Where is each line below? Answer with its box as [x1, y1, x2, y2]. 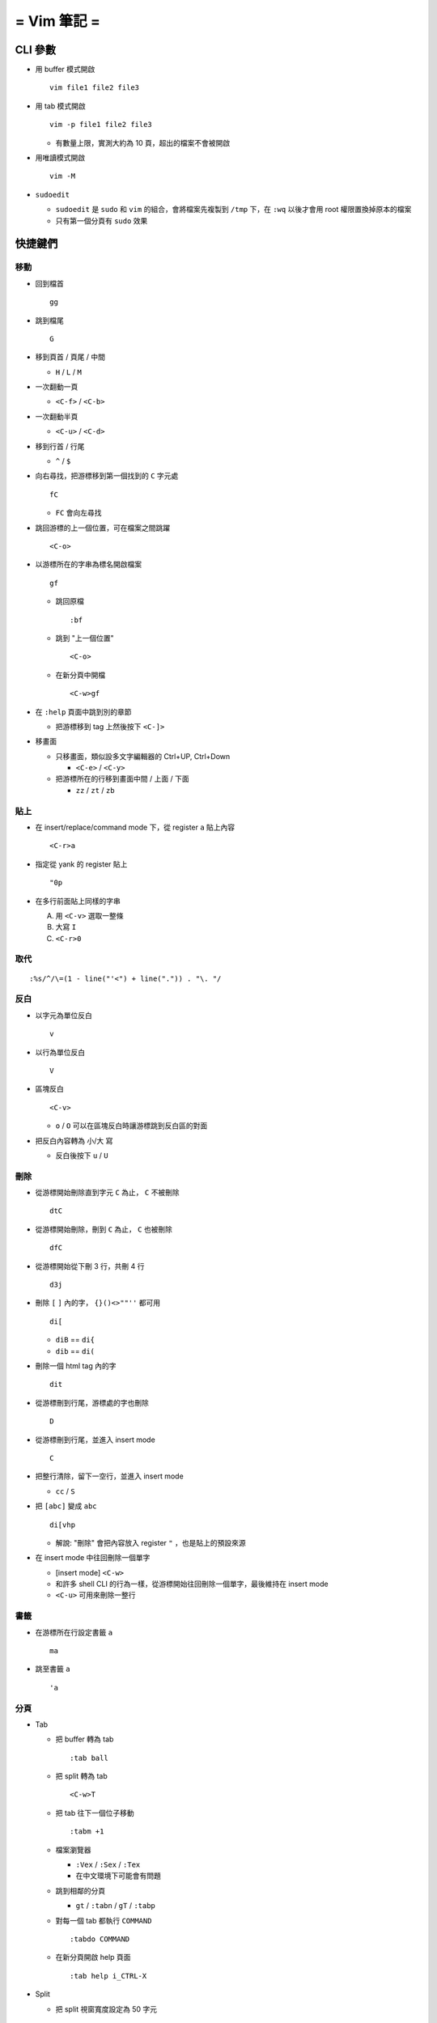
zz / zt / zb [75, 785, 115, 795]
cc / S [55, 1486, 76, 1496]
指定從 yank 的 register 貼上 [35, 859, 128, 869]
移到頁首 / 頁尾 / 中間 [35, 352, 105, 362]
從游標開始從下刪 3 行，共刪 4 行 [35, 1261, 145, 1270]
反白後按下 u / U [55, 1150, 108, 1160]
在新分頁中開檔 [55, 670, 105, 680]
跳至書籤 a [35, 1664, 70, 1674]
